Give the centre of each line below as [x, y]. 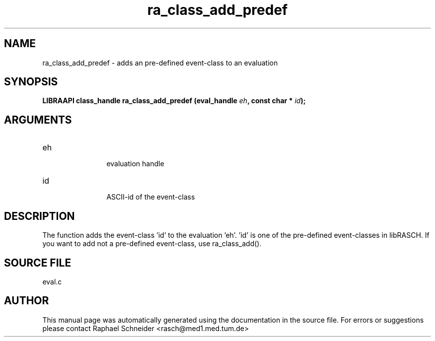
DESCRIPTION [39, 216]
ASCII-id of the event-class [151, 197]
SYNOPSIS [31, 82]
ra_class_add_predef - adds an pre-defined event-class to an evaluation [160, 63]
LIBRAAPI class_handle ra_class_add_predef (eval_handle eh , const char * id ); [174, 101]
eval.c [52, 281]
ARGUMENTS [38, 120]
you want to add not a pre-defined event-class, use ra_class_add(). [152, 244]
